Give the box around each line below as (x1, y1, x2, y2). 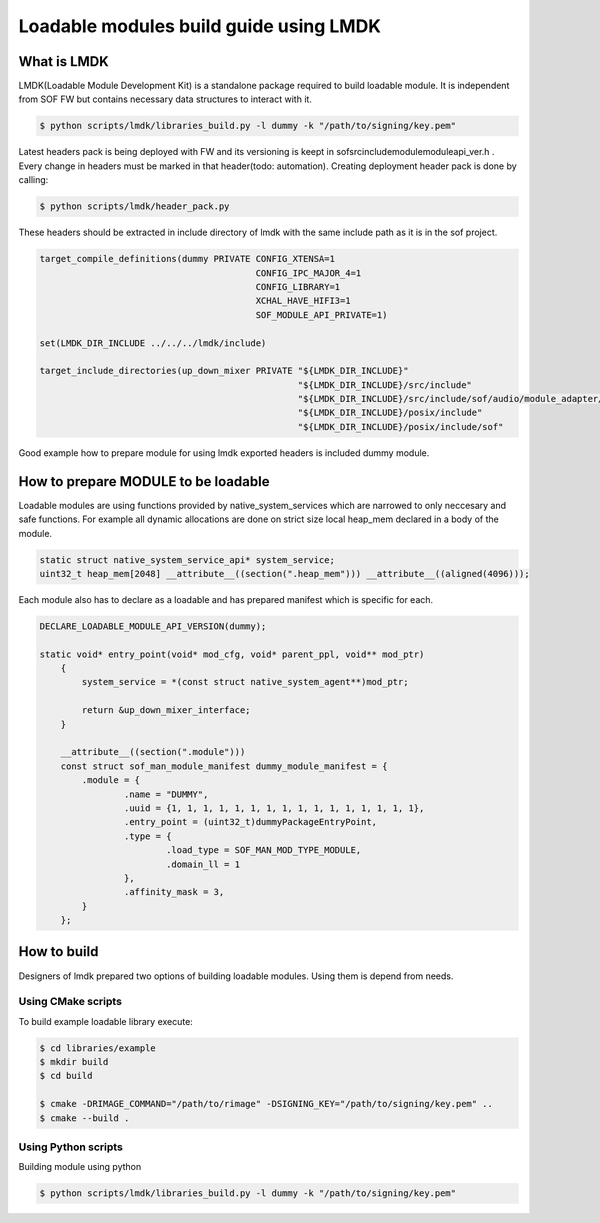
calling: (18, 174, 49, 186)
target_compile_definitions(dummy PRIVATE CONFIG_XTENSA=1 (39, 253, 335, 265)
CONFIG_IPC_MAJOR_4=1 (255, 267, 362, 279)
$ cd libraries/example (39, 1042, 157, 1054)
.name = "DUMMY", (123, 788, 209, 800)
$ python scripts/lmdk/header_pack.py (39, 201, 230, 212)
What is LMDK (18, 53, 109, 70)
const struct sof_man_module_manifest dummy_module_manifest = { (60, 760, 388, 772)
